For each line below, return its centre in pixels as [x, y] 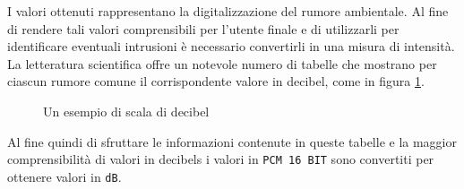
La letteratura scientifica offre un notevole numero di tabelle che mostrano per [222, 63]
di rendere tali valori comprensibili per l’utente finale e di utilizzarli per [203, 28]
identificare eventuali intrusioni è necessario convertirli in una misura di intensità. [231, 46]
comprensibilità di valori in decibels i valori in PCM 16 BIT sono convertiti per [221, 159]
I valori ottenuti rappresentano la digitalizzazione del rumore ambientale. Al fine [228, 11]
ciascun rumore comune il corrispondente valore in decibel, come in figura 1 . [216, 81]
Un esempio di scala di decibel [126, 111]
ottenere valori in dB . [64, 176]
